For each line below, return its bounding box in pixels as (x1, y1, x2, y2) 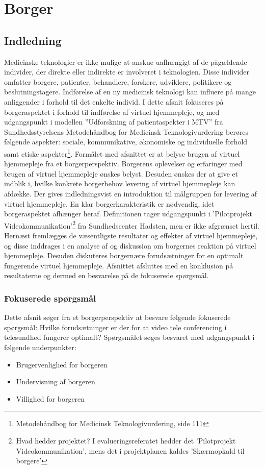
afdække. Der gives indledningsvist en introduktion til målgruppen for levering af (4, 188, 257, 199)
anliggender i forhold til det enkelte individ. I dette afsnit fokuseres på (4, 96, 224, 107)
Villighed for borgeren (16, 393, 85, 404)
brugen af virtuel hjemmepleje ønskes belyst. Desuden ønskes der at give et (4, 168, 238, 179)
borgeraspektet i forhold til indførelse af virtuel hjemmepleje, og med (4, 106, 220, 117)
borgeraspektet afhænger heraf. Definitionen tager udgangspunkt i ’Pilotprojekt (4, 208, 252, 219)
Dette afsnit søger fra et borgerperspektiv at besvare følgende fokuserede (4, 312, 231, 323)
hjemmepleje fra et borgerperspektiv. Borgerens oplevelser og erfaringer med (4, 158, 243, 169)
